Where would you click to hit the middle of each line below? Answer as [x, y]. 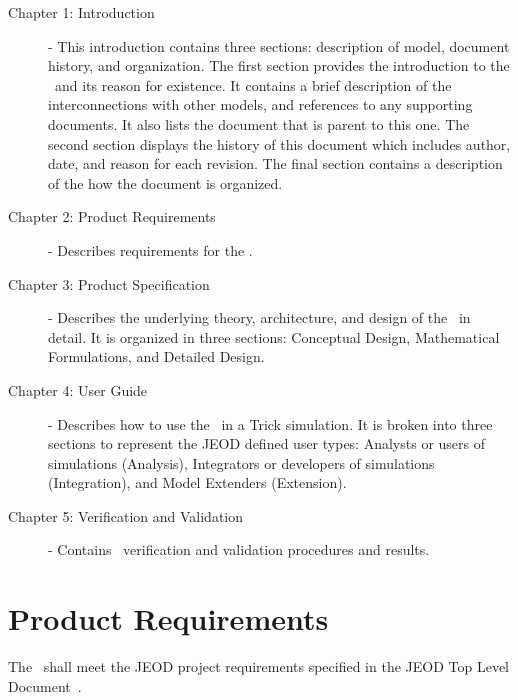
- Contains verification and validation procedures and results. [239, 549]
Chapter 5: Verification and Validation [126, 515]
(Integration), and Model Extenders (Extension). [197, 482]
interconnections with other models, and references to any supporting [260, 104]
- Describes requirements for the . [150, 249]
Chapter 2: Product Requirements [112, 216]
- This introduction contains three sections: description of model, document [279, 45]
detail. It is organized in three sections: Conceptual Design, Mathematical [274, 336]
